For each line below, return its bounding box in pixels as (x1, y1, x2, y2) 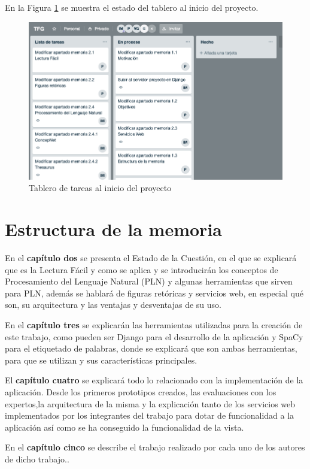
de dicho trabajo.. (5, 453, 69, 465)
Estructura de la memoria (5, 217, 222, 241)
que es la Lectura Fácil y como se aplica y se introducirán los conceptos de (5, 263, 278, 276)
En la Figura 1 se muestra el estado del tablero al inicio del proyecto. (5, 1, 259, 13)
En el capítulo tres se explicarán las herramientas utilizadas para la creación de (5, 319, 303, 331)
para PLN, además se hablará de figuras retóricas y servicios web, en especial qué (5, 286, 303, 299)
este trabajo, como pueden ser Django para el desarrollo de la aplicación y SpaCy (5, 330, 303, 343)
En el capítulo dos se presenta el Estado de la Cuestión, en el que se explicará (5, 252, 297, 264)
